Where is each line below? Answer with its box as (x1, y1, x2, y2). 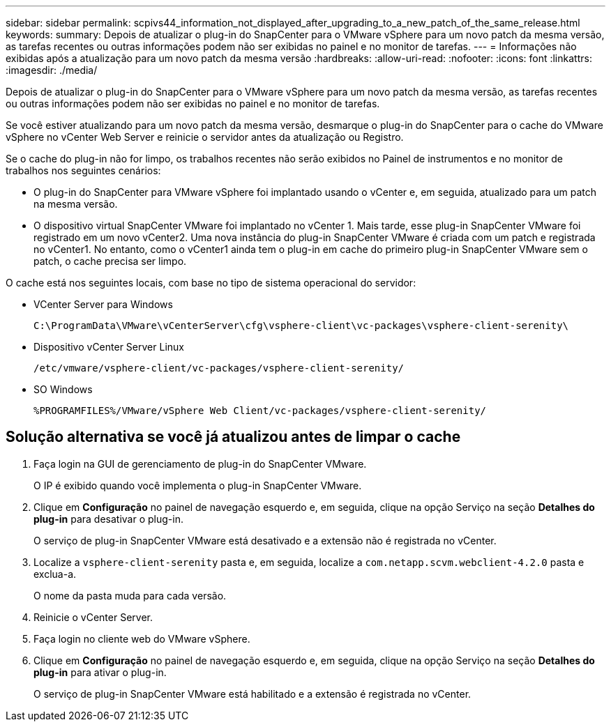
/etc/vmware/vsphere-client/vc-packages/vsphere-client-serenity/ (33, 362, 405, 374)
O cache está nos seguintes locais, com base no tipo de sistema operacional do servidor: (6, 277, 416, 289)
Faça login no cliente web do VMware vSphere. (33, 632, 250, 645)
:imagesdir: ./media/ (6, 64, 98, 76)
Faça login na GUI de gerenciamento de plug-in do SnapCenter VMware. (33, 457, 367, 470)
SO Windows (33, 383, 93, 395)
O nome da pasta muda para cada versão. (33, 589, 227, 602)
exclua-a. (33, 567, 77, 580)
